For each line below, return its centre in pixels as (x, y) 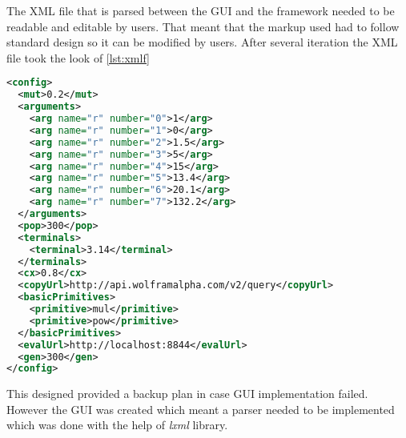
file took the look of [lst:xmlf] (78, 57)
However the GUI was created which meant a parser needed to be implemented (201, 409)
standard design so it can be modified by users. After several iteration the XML (202, 42)
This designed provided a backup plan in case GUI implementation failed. (187, 394)
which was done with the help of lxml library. (117, 425)
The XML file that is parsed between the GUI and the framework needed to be (201, 10)
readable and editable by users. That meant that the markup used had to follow (203, 26)
